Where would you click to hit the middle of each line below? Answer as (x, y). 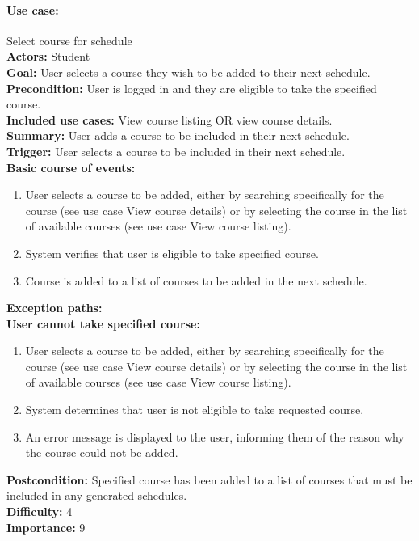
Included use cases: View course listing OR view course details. (170, 119)
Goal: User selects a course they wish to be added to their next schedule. (189, 72)
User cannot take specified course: (103, 323)
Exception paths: (54, 308)
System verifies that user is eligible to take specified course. (172, 253)
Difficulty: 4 (40, 511)
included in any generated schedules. (97, 495)
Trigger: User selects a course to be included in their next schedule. (176, 151)
